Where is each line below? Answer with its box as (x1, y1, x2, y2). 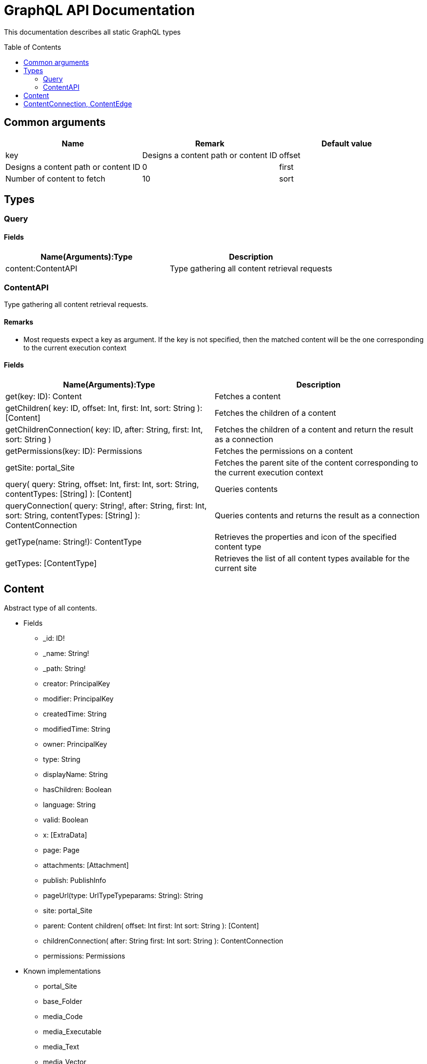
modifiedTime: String (43, 724, 110, 733)
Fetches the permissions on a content (215, 446, 353, 456)
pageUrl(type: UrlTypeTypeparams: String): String (43, 891, 203, 900)
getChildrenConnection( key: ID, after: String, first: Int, (5, 424, 203, 434)
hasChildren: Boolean (43, 785, 112, 794)
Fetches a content (215, 391, 281, 401)
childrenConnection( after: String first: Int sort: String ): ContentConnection (43, 936, 284, 945)
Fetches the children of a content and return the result (215, 424, 413, 434)
